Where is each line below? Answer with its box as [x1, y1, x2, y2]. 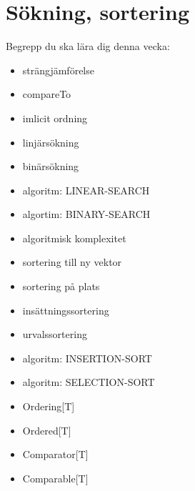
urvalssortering [22, 327, 87, 342]
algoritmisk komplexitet [22, 230, 126, 245]
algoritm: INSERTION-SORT [22, 350, 152, 365]
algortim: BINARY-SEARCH [22, 207, 151, 222]
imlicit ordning [22, 110, 88, 125]
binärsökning [22, 159, 79, 174]
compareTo [22, 86, 71, 101]
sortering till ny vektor [22, 254, 122, 269]
